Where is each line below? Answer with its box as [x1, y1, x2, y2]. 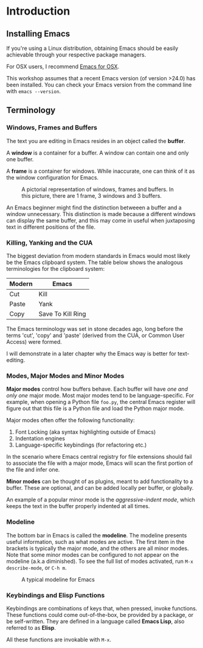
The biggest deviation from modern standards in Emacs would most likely [6, 252, 190, 259]
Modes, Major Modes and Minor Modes [6, 371, 125, 380]
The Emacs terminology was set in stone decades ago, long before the [6, 325, 184, 332]
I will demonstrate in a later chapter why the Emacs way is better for [6, 350, 176, 357]
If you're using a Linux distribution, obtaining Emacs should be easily [6, 44, 179, 52]
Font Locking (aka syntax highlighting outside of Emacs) [15, 428, 156, 436]
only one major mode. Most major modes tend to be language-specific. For [6, 392, 194, 399]
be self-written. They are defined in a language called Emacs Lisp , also [6, 618, 185, 625]
